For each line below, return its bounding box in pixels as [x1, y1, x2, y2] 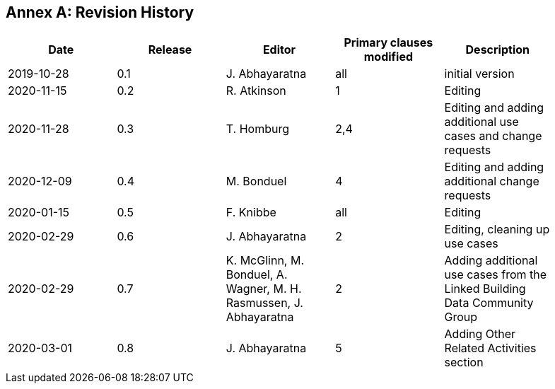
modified [363, 50, 414, 64]
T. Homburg [226, 122, 290, 137]
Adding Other [444, 327, 516, 342]
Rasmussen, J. [226, 296, 303, 310]
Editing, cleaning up [444, 222, 550, 237]
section [444, 355, 484, 370]
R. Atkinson [226, 83, 286, 98]
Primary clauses [344, 35, 433, 50]
